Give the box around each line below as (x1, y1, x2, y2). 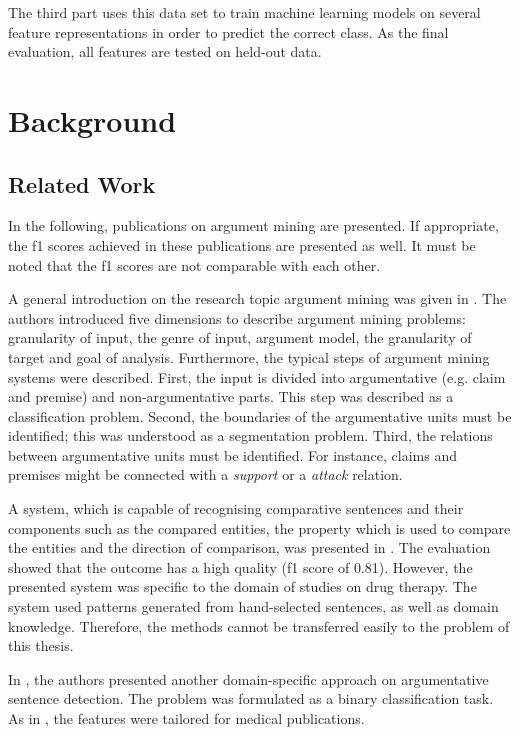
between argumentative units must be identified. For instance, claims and (8, 444, 457, 465)
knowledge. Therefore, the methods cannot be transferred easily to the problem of (8, 615, 510, 636)
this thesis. (8, 635, 74, 656)
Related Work (8, 168, 156, 199)
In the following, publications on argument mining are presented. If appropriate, (8, 215, 499, 236)
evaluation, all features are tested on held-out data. (8, 41, 322, 62)
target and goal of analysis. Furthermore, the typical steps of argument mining (8, 346, 490, 367)
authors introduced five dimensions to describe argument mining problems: (8, 307, 466, 328)
